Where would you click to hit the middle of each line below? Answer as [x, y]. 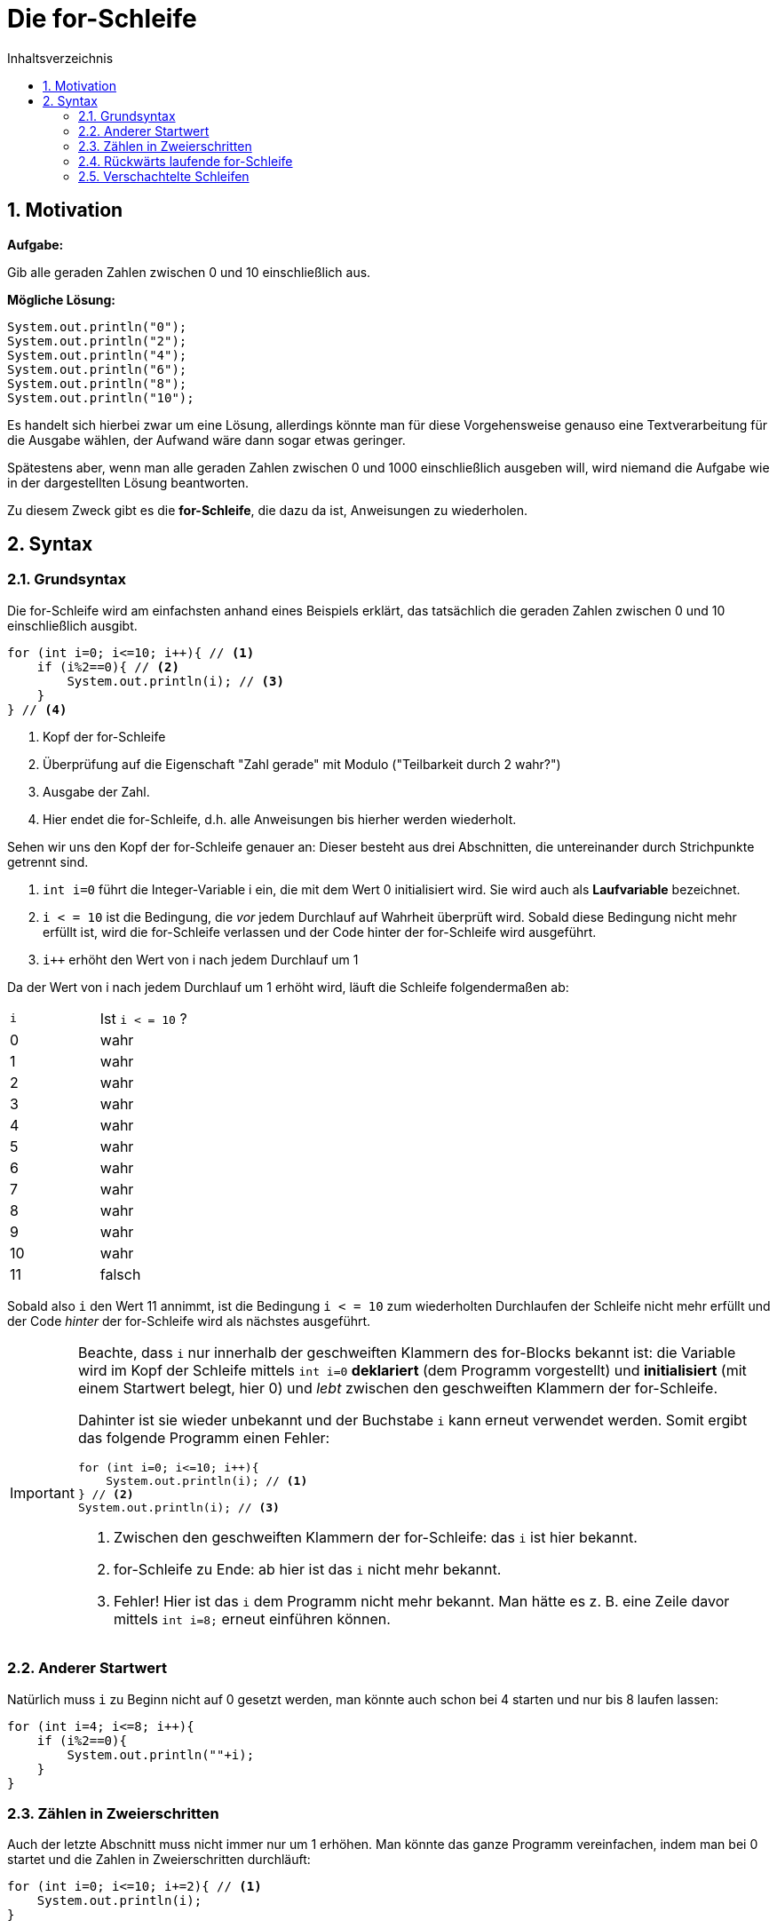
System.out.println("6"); [97, 369]
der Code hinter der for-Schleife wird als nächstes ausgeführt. [189, 1321]
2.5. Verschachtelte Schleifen [164, 176]
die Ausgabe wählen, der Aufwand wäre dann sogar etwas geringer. [206, 440]
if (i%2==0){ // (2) [108, 666]
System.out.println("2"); [97, 341]
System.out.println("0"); [97, 326]
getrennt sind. [48, 861]
